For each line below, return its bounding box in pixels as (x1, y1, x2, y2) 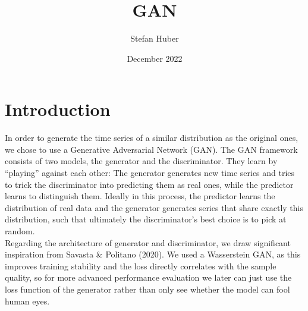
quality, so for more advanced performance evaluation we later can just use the (5, 271, 292, 284)
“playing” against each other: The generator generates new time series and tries (5, 167, 295, 179)
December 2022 (127, 52, 183, 64)
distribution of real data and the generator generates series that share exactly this (5, 201, 304, 213)
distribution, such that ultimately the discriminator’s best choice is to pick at (5, 213, 287, 225)
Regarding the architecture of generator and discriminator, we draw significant (5, 236, 291, 249)
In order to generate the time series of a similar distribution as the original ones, (5, 131, 298, 144)
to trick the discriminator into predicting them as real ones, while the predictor (5, 178, 294, 190)
